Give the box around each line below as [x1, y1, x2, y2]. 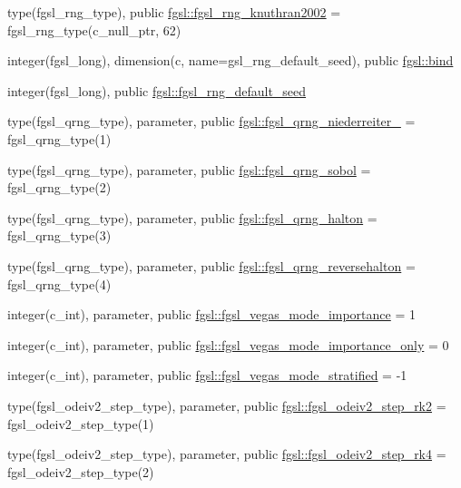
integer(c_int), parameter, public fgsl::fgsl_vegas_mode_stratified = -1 [7, 366, 407, 385]
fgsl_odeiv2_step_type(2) [7, 462, 154, 481]
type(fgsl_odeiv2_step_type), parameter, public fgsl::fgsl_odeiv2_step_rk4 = [7, 444, 446, 464]
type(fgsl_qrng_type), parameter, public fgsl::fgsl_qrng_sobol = [7, 160, 371, 179]
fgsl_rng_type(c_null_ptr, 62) [7, 20, 181, 39]
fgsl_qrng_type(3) [7, 226, 112, 245]
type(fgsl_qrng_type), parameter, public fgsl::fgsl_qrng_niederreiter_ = [7, 112, 416, 131]
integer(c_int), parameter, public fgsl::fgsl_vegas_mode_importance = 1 [7, 305, 416, 324]
